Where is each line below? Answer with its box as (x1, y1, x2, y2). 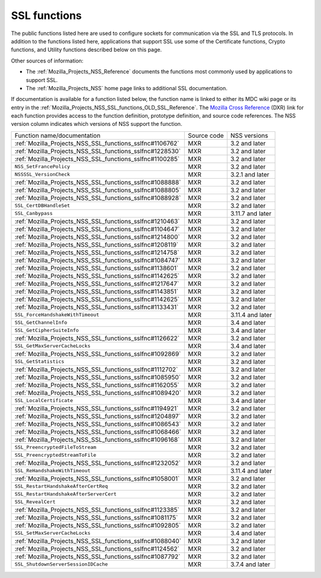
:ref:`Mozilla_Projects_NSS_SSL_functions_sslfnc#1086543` (14, 419, 181, 428)
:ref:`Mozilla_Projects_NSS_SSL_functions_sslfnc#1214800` (14, 232, 180, 241)
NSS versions (230, 131, 269, 140)
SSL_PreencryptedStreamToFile (14, 452, 96, 459)
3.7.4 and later (230, 560, 270, 568)
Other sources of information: (11, 57, 84, 64)
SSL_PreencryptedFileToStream (14, 444, 96, 451)
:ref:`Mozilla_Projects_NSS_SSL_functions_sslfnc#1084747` (14, 256, 181, 264)
